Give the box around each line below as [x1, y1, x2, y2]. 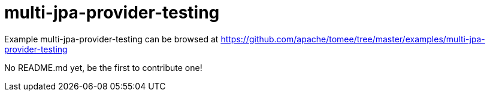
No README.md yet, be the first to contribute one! [4, 62, 202, 73]
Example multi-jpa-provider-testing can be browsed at [4, 33, 219, 44]
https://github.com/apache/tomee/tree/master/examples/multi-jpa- [220, 33, 485, 44]
